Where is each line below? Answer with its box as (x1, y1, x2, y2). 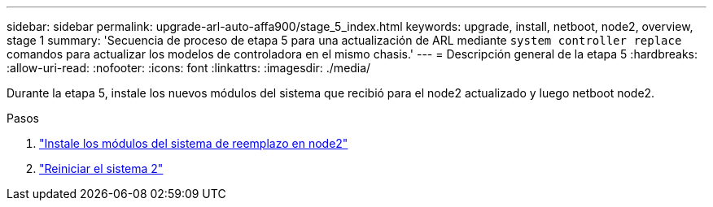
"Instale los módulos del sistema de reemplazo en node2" (39, 136, 348, 150)
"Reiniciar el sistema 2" (39, 162, 164, 175)
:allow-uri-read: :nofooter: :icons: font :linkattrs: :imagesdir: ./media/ (7, 61, 371, 75)
